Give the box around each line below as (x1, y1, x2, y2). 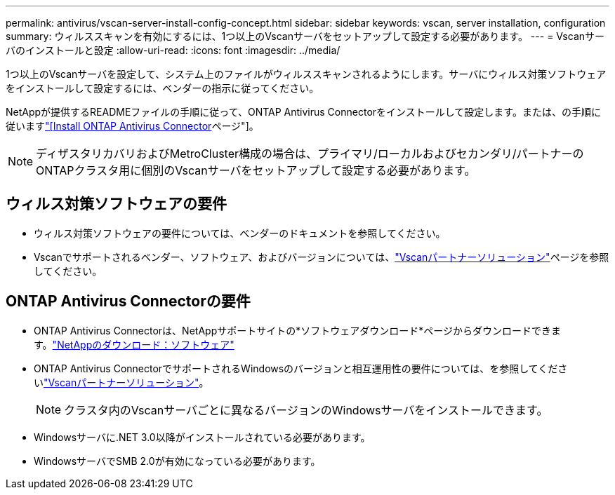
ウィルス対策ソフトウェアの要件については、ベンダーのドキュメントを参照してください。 (34, 226, 446, 239)
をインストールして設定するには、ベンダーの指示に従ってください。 (6, 82, 319, 94)
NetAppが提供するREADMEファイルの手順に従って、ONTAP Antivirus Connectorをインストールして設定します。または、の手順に (6, 106, 601, 118)
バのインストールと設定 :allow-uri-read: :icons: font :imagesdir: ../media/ (6, 44, 340, 56)
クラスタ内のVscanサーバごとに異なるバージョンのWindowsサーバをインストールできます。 (64, 402, 548, 417)
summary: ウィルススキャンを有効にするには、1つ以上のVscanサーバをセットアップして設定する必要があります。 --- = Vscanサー (6, 30, 605, 42)
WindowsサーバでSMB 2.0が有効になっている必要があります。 (34, 454, 321, 467)
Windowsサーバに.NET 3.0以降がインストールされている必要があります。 (34, 430, 371, 443)
